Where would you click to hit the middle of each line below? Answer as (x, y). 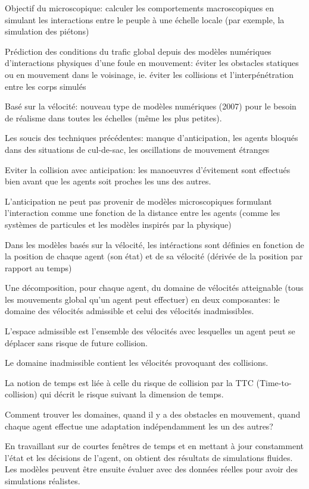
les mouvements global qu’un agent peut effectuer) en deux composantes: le (142, 299)
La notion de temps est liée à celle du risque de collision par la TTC (129, 382)
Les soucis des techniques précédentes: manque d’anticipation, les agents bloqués (152, 138)
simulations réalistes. (43, 481)
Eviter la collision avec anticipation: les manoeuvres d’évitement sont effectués (148, 169)
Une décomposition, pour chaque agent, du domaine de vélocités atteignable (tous (154, 288)
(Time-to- (274, 382)
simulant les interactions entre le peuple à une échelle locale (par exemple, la (145, 19)
